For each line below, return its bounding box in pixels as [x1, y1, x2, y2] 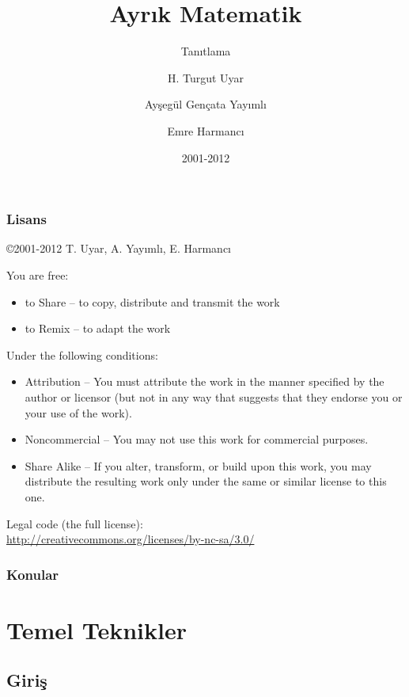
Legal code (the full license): [6, 515, 143, 531]
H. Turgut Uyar [167, 69, 244, 86]
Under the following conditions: [6, 346, 158, 363]
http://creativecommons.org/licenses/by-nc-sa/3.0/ [6, 531, 255, 547]
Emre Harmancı [167, 122, 244, 139]
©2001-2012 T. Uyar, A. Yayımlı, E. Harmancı [6, 240, 232, 257]
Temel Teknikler [6, 613, 187, 646]
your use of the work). [25, 404, 132, 421]
